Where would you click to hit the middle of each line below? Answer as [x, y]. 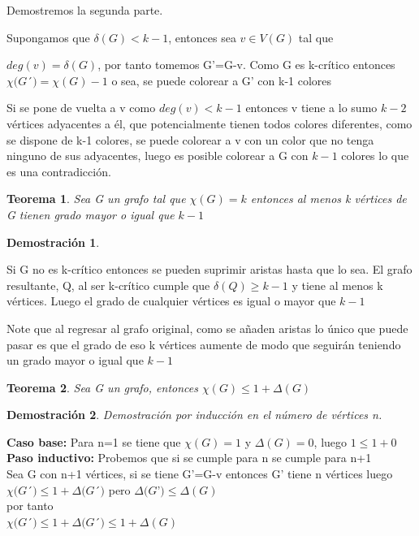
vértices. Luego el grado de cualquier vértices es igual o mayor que [171, 301]
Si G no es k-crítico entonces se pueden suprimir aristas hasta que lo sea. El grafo [209, 269]
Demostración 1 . [53, 242]
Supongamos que [48, 37]
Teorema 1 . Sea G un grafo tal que [96, 199]
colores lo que [375, 156]
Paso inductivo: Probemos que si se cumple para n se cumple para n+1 [189, 458]
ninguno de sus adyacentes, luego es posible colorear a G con [158, 156]
